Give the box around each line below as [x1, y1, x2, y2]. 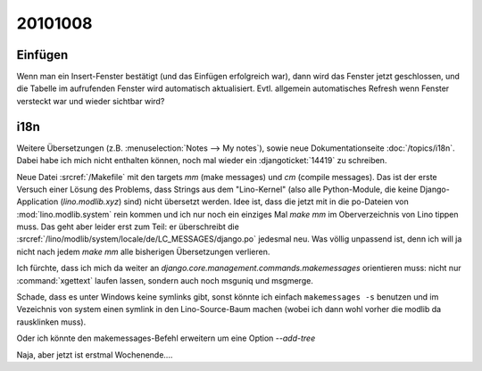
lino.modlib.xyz [62, 196, 120, 207]
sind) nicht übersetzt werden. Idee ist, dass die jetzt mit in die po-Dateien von [123, 196, 410, 207]
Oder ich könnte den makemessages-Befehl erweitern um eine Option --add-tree [16, 333, 316, 343]
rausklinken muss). [16, 317, 87, 327]
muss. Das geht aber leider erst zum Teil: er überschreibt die [16, 221, 240, 232]
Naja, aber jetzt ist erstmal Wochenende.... [16, 349, 173, 360]
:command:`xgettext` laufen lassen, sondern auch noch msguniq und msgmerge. [16, 275, 314, 285]
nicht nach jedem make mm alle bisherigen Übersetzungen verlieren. [16, 246, 270, 257]
